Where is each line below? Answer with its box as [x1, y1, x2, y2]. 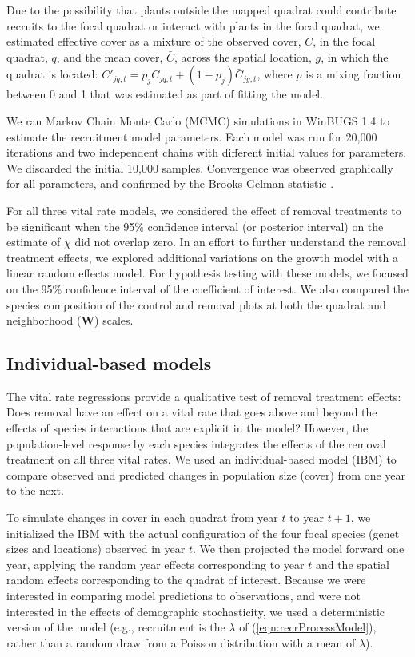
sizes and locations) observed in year [6, 540, 186, 557]
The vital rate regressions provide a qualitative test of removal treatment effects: [6, 388, 401, 404]
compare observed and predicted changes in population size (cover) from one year [6, 466, 405, 483]
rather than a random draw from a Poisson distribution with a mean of [6, 634, 356, 651]
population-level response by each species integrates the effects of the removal [6, 435, 386, 452]
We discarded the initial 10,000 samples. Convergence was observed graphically [6, 159, 393, 176]
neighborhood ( [6, 312, 82, 328]
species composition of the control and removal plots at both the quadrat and [6, 296, 386, 313]
